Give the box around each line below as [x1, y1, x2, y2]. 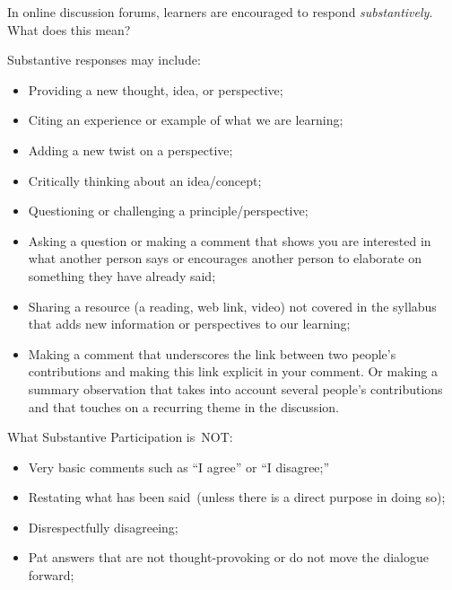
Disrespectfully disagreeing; [28, 517, 178, 536]
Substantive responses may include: [7, 50, 201, 69]
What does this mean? [7, 20, 131, 39]
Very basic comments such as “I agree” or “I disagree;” [28, 457, 330, 476]
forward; [28, 566, 74, 585]
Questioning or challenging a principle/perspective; [28, 201, 309, 220]
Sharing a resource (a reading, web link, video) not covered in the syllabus [28, 296, 437, 315]
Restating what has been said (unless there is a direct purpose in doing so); [28, 488, 446, 506]
